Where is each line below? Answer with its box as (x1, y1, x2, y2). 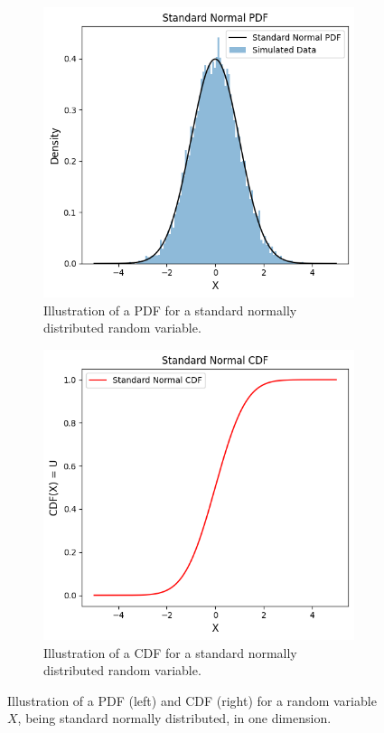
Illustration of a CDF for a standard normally (43, 643, 297, 662)
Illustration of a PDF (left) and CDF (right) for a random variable (7, 691, 377, 710)
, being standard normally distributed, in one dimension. (17, 709, 332, 728)
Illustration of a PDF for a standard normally (43, 300, 297, 319)
